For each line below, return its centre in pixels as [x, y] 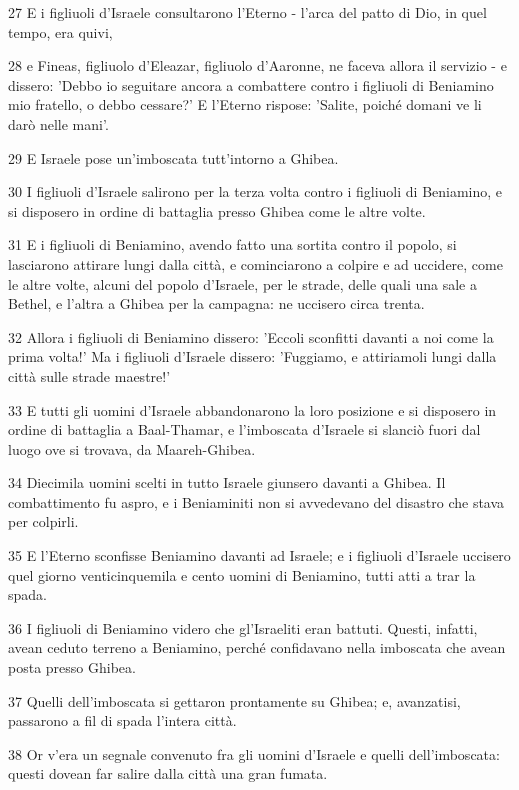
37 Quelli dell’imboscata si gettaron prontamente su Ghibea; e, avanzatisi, [234, 700]
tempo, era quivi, [60, 31]
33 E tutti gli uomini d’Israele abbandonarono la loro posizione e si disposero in [252, 409]
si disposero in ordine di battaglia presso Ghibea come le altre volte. [217, 210]
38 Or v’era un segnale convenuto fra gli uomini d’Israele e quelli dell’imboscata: [254, 753]
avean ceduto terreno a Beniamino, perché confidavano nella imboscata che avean [257, 647]
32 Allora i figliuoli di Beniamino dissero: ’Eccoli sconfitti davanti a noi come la [251, 336]
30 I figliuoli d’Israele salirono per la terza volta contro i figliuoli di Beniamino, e [255, 191]
